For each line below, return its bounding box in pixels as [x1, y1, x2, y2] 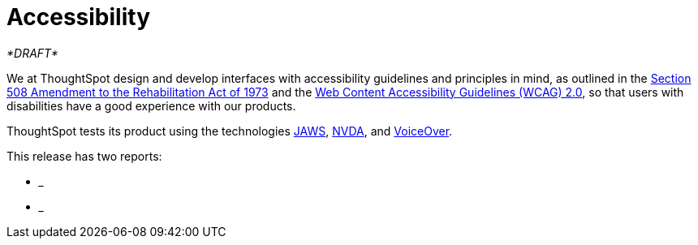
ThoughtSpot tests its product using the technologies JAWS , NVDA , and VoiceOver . [6, 123, 453, 138]
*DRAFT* [6, 45, 58, 60]
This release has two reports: [6, 148, 162, 163]
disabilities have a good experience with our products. [6, 98, 296, 113]
